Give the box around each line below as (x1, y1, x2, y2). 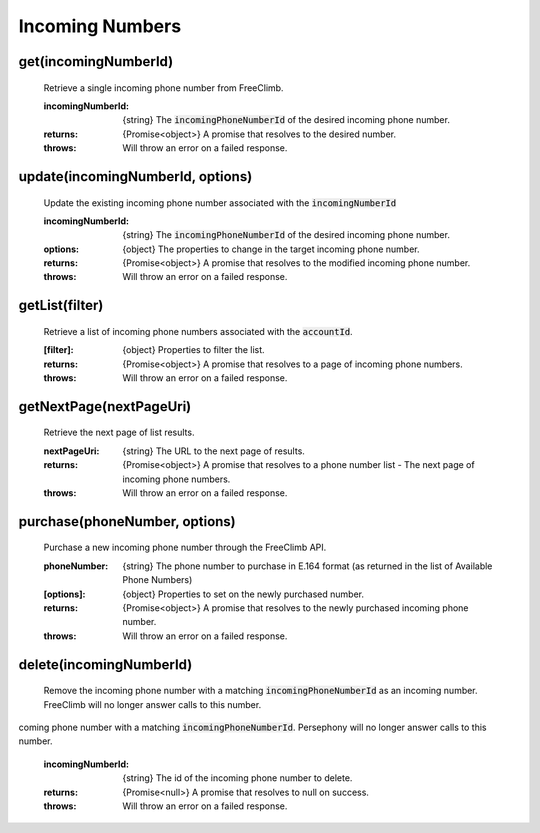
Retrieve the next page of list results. (43, 426, 195, 439)
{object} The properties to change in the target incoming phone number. (122, 243, 420, 255)
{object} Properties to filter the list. (122, 344, 265, 356)
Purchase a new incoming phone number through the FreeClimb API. (43, 541, 327, 554)
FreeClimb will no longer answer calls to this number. (43, 698, 262, 710)
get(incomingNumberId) (18, 53, 174, 70)
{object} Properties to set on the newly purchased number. (122, 588, 365, 600)
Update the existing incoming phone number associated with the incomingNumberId (43, 196, 397, 209)
